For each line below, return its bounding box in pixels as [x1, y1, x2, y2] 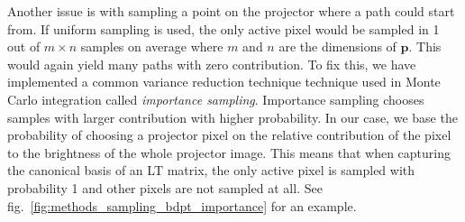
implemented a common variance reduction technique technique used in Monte [7, 72, 441, 91]
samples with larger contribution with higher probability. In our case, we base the [7, 107, 458, 126]
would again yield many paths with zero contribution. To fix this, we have [7, 54, 416, 73]
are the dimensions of [278, 37, 397, 56]
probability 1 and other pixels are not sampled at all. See [7, 178, 323, 197]
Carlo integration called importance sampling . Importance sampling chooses [7, 89, 424, 108]
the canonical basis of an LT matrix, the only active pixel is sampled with [7, 161, 415, 180]
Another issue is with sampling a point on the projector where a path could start [7, 2, 455, 20]
